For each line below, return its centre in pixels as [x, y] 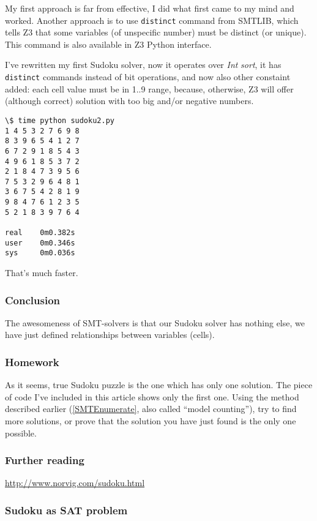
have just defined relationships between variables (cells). [110, 335]
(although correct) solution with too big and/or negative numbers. [129, 101]
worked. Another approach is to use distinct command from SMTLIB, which [152, 20]
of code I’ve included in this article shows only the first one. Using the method [152, 396]
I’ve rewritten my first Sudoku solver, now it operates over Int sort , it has [143, 65]
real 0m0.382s [40, 233]
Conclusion [32, 300]
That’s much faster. [42, 273]
